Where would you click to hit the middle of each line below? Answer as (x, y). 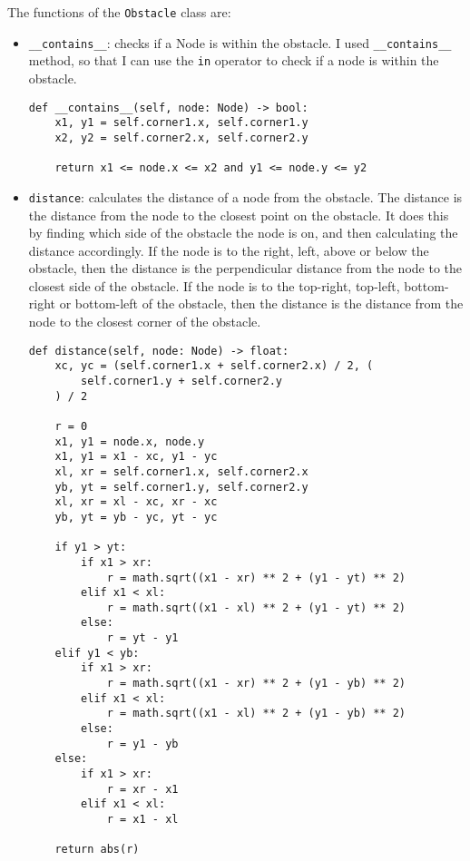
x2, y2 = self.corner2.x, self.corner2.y (181, 137)
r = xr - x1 (142, 789)
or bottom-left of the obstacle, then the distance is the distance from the (261, 303)
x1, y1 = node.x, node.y (130, 441)
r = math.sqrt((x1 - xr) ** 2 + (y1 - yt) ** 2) (256, 577)
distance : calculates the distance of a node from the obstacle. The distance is (245, 196)
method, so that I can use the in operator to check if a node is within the (234, 60)
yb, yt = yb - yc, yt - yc (136, 517)
